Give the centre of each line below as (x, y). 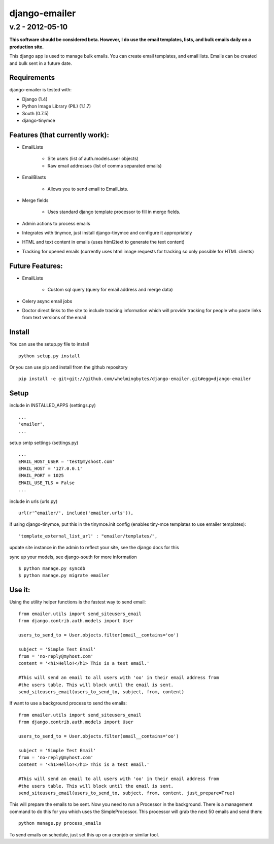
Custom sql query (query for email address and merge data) (110, 290)
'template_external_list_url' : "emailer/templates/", (88, 536)
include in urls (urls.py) (33, 501)
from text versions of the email (54, 318)
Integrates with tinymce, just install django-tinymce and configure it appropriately (107, 233)
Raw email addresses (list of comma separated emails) (105, 165)
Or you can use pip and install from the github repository (68, 367)
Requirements (32, 78)
